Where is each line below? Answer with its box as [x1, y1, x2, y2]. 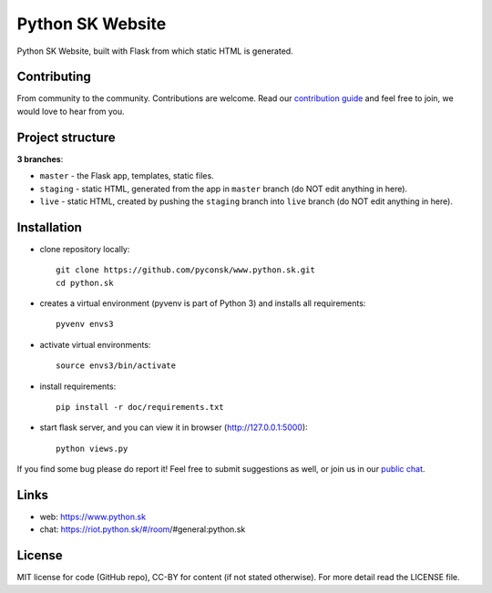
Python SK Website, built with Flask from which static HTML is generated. [16, 46, 293, 56]
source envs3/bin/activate [56, 361, 177, 371]
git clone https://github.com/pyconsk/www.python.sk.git [56, 265, 316, 275]
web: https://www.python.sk [39, 511, 146, 523]
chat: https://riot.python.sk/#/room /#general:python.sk [39, 524, 246, 535]
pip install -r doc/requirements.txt [56, 402, 225, 412]
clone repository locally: [39, 243, 130, 254]
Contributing [16, 69, 91, 85]
